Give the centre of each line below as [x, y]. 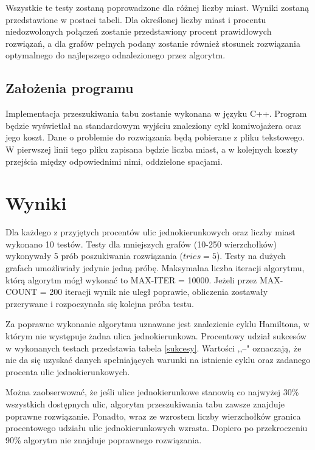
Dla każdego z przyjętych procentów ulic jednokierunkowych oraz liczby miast [151, 232]
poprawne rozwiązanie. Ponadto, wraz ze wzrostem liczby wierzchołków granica [153, 416]
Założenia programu [70, 88]
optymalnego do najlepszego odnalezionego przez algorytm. [116, 55]
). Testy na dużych [251, 256]
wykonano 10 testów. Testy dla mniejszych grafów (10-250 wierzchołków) [141, 244]
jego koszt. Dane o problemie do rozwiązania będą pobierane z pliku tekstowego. [155, 137]
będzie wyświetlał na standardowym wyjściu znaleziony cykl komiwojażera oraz [154, 125]
